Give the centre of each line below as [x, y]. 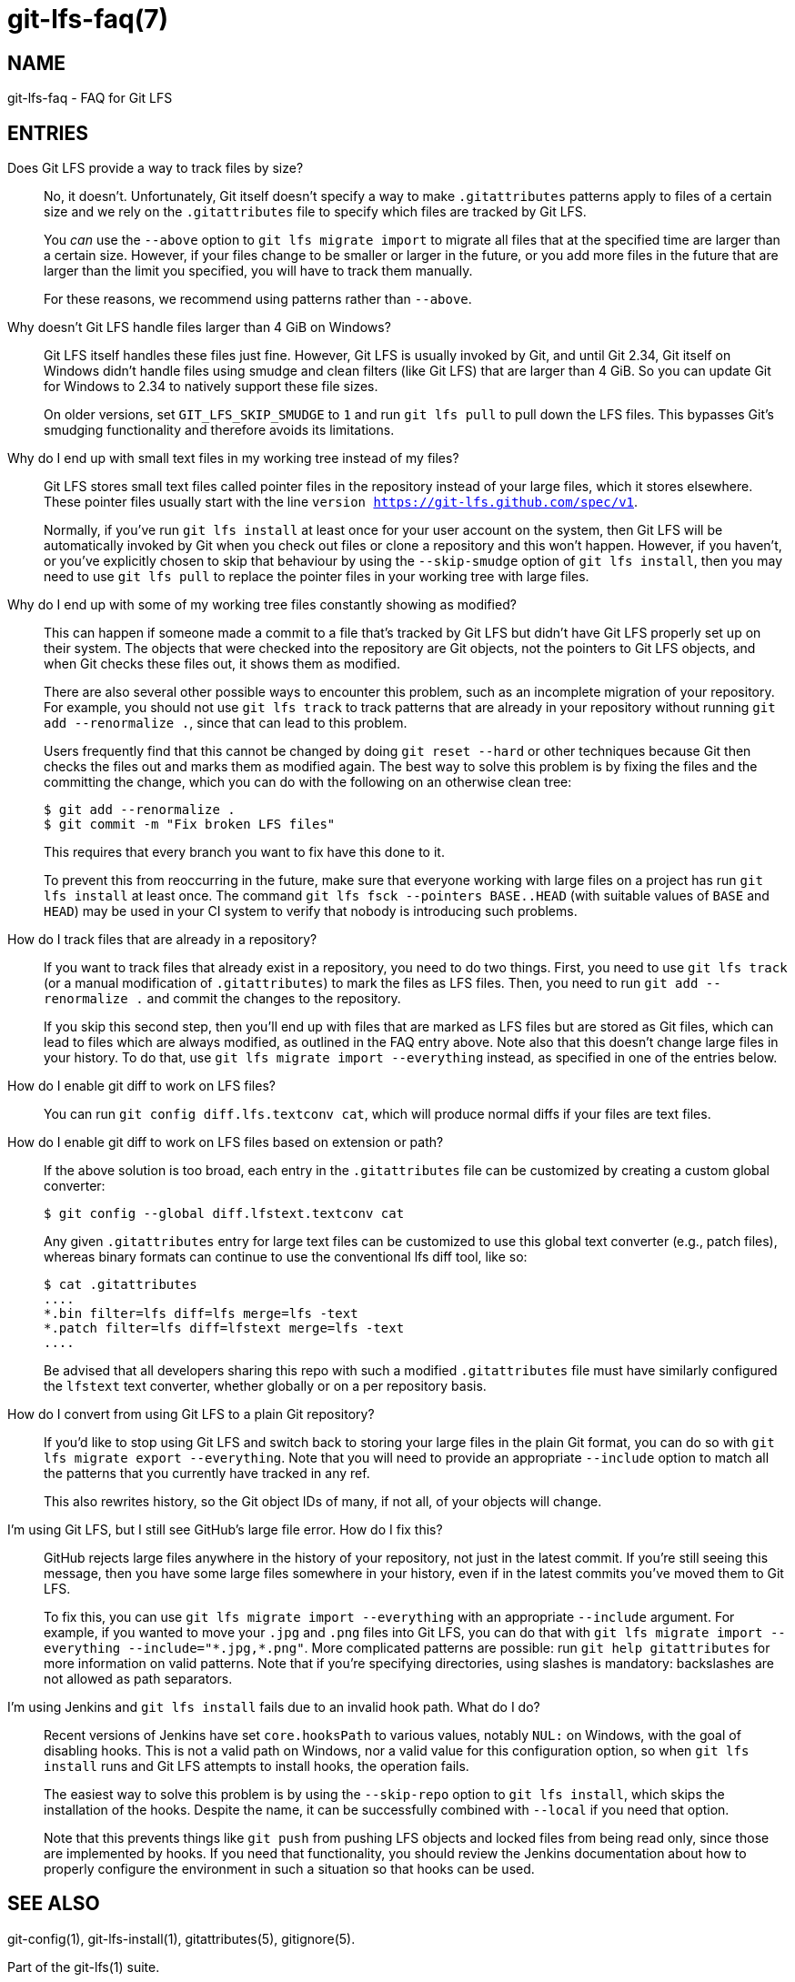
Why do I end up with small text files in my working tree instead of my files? [233, 458]
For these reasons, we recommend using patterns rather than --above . [258, 299]
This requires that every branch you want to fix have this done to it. [244, 852]
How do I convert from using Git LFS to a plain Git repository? [191, 1414]
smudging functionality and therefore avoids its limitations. [219, 430]
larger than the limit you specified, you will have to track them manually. [258, 271]
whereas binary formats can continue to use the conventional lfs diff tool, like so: [286, 1257]
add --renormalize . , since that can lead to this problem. [226, 723]
